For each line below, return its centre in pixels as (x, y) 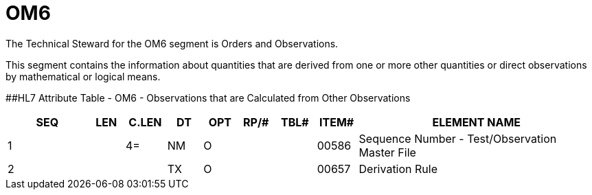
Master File (387, 152)
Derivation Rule (398, 169)
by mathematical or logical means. (83, 76)
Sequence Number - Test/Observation (458, 138)
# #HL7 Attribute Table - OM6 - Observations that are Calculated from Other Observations (208, 97)
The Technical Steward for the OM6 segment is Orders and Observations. (172, 43)
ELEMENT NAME (477, 122)
